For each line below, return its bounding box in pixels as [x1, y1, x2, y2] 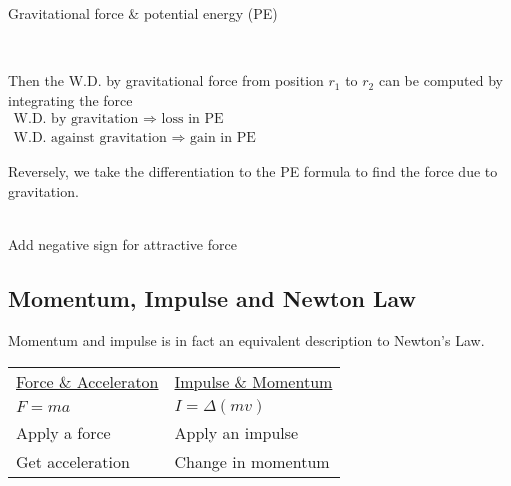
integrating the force [8, 89, 133, 110]
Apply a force [16, 420, 111, 444]
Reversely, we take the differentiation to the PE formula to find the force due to [8, 161, 498, 182]
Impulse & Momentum [174, 369, 333, 393]
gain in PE [190, 131, 256, 146]
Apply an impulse [174, 420, 299, 444]
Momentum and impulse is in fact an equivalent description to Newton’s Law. [8, 330, 485, 351]
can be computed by [378, 70, 504, 91]
